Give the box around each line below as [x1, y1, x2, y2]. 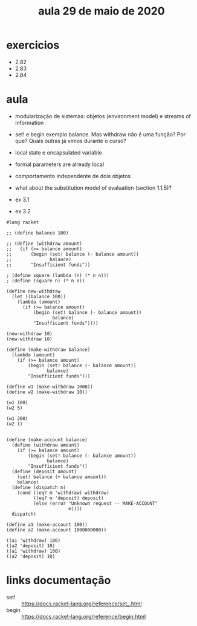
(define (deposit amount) [11, 468, 77, 474]
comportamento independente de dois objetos [15, 172, 131, 179]
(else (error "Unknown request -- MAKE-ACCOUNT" [33, 500, 158, 507]
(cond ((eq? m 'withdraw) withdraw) [17, 490, 110, 496]
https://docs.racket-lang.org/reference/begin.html [21, 613, 146, 620]
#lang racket [6, 219, 39, 225]
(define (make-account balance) [6, 436, 88, 443]
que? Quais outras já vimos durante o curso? [15, 137, 127, 144]
